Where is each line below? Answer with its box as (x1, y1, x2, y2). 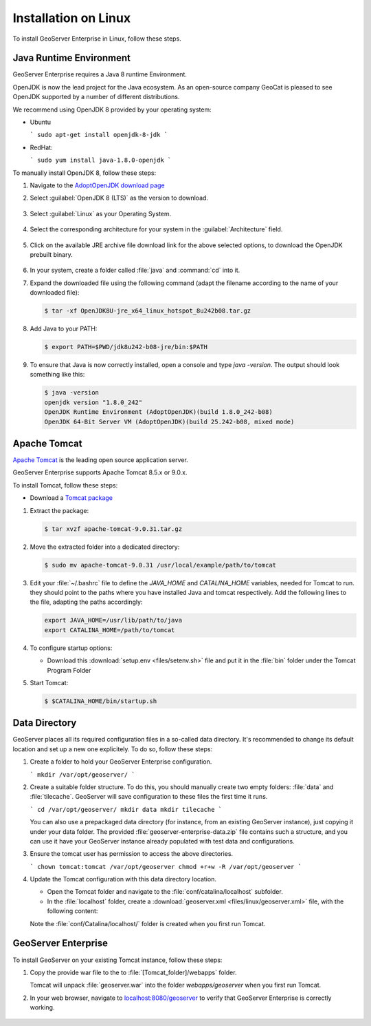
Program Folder (47, 666, 91, 674)
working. (30, 1003, 55, 1012)
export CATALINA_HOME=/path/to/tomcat (44, 626, 175, 634)
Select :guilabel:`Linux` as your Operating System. (30, 209, 172, 218)
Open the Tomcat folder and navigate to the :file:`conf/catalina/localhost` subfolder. (47, 888, 283, 896)
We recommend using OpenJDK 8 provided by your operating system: (12, 105, 212, 114)
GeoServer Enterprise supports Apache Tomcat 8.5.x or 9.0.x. (12, 468, 188, 477)
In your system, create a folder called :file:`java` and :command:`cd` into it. (30, 266, 240, 275)
